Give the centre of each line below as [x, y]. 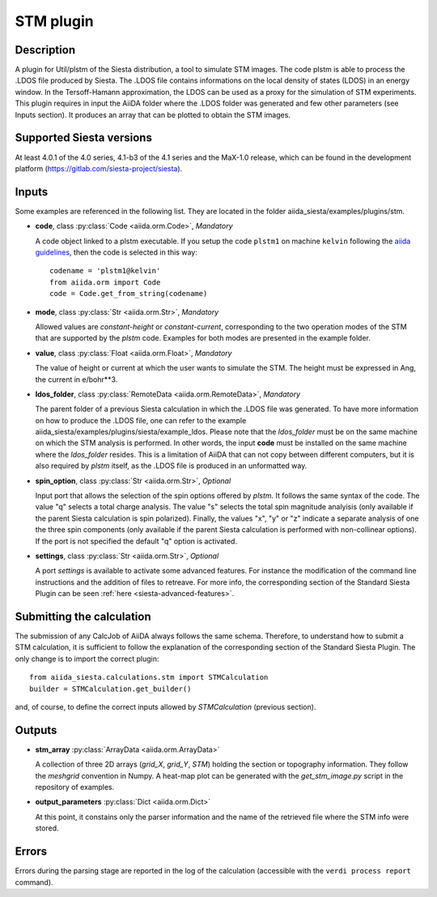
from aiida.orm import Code [105, 282]
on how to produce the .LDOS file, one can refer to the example [141, 420]
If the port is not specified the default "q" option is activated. [136, 541]
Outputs [36, 730]
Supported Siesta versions [84, 138]
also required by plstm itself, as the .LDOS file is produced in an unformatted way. [171, 466]
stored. [47, 828]
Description [45, 50]
